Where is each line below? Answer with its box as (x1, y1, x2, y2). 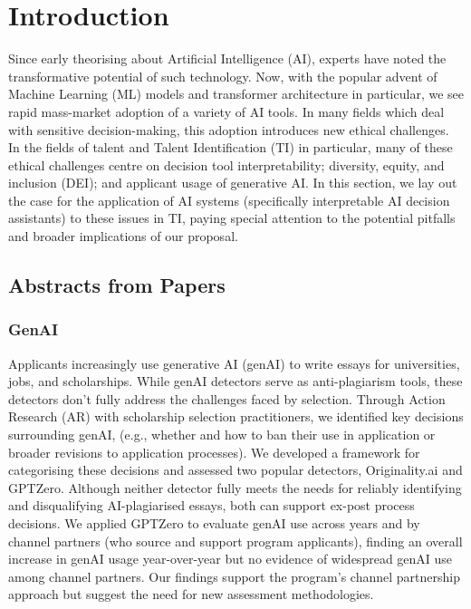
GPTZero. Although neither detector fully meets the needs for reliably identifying (8, 478, 462, 497)
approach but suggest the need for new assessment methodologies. (8, 585, 374, 604)
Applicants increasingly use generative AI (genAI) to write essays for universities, (8, 353, 460, 372)
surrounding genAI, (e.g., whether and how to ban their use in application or (8, 425, 436, 444)
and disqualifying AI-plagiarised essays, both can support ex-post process (8, 496, 415, 515)
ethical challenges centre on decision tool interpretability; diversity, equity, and (8, 155, 445, 174)
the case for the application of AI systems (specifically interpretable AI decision (8, 190, 450, 209)
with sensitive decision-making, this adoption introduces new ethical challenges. (8, 120, 449, 139)
